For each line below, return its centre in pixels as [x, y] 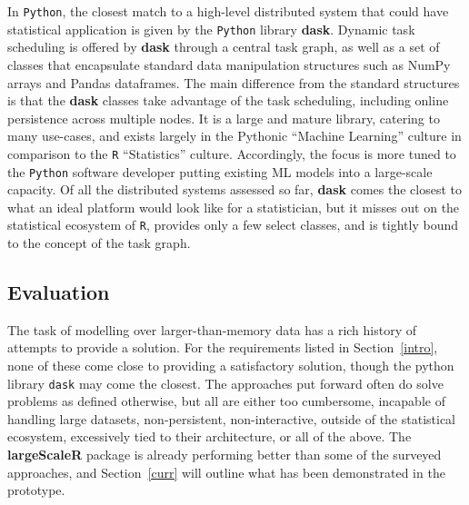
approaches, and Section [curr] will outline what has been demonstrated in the [226, 472]
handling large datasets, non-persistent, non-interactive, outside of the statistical [232, 418]
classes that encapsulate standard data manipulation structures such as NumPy [229, 64]
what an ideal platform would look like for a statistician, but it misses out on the [234, 207]
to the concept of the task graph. [99, 243]
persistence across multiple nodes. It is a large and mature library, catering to [224, 118]
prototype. [36, 490]
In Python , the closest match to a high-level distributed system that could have [228, 11]
